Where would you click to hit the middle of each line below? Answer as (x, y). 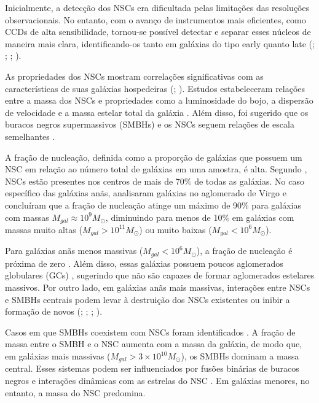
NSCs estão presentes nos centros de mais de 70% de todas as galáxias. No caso (155, 181)
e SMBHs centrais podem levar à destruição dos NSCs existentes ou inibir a (148, 299)
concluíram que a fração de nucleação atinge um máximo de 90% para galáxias (153, 205)
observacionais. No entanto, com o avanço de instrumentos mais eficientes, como (156, 19)
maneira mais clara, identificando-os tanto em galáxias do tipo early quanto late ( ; (160, 43)
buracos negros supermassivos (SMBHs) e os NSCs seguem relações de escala (150, 124)
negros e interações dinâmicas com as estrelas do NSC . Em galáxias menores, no (157, 381)
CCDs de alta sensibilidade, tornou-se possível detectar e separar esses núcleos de (158, 32)
